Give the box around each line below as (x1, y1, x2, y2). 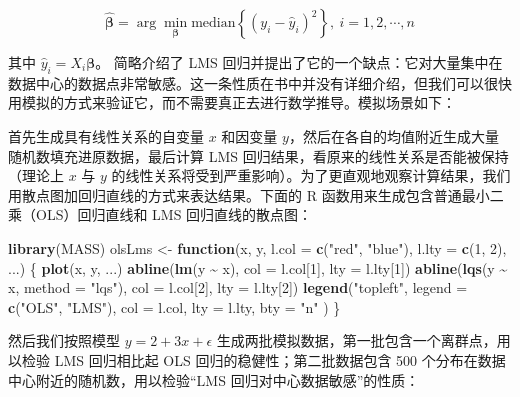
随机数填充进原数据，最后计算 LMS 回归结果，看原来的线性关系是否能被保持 (8, 145, 509, 166)
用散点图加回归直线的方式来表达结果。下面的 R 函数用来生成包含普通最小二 (8, 184, 504, 205)
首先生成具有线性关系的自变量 (8, 125, 204, 146)
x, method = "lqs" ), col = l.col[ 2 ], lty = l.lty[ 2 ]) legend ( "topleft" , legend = (8, 277, 468, 298)
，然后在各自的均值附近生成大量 (288, 125, 499, 146)
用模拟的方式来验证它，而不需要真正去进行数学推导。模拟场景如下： (8, 92, 456, 113)
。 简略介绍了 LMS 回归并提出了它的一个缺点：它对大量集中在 (95, 52, 503, 72)
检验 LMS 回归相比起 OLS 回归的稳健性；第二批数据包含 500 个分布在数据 (21, 349, 506, 370)
